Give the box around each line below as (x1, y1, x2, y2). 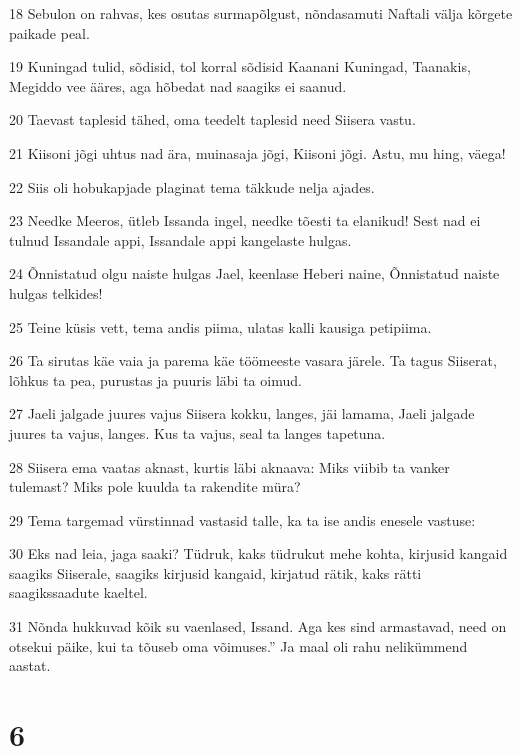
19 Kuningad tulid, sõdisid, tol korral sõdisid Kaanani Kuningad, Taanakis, (9, 56, 471, 77)
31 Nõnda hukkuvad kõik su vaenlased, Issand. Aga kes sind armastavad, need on (9, 616, 507, 637)
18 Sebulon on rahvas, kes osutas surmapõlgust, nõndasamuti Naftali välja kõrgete (9, 3, 513, 23)
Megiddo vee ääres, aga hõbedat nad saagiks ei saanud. (9, 75, 347, 96)
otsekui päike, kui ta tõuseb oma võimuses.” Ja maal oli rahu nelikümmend (9, 635, 468, 656)
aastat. (9, 655, 51, 676)
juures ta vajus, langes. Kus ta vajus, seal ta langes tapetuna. (9, 422, 386, 443)
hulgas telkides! (9, 282, 103, 303)
